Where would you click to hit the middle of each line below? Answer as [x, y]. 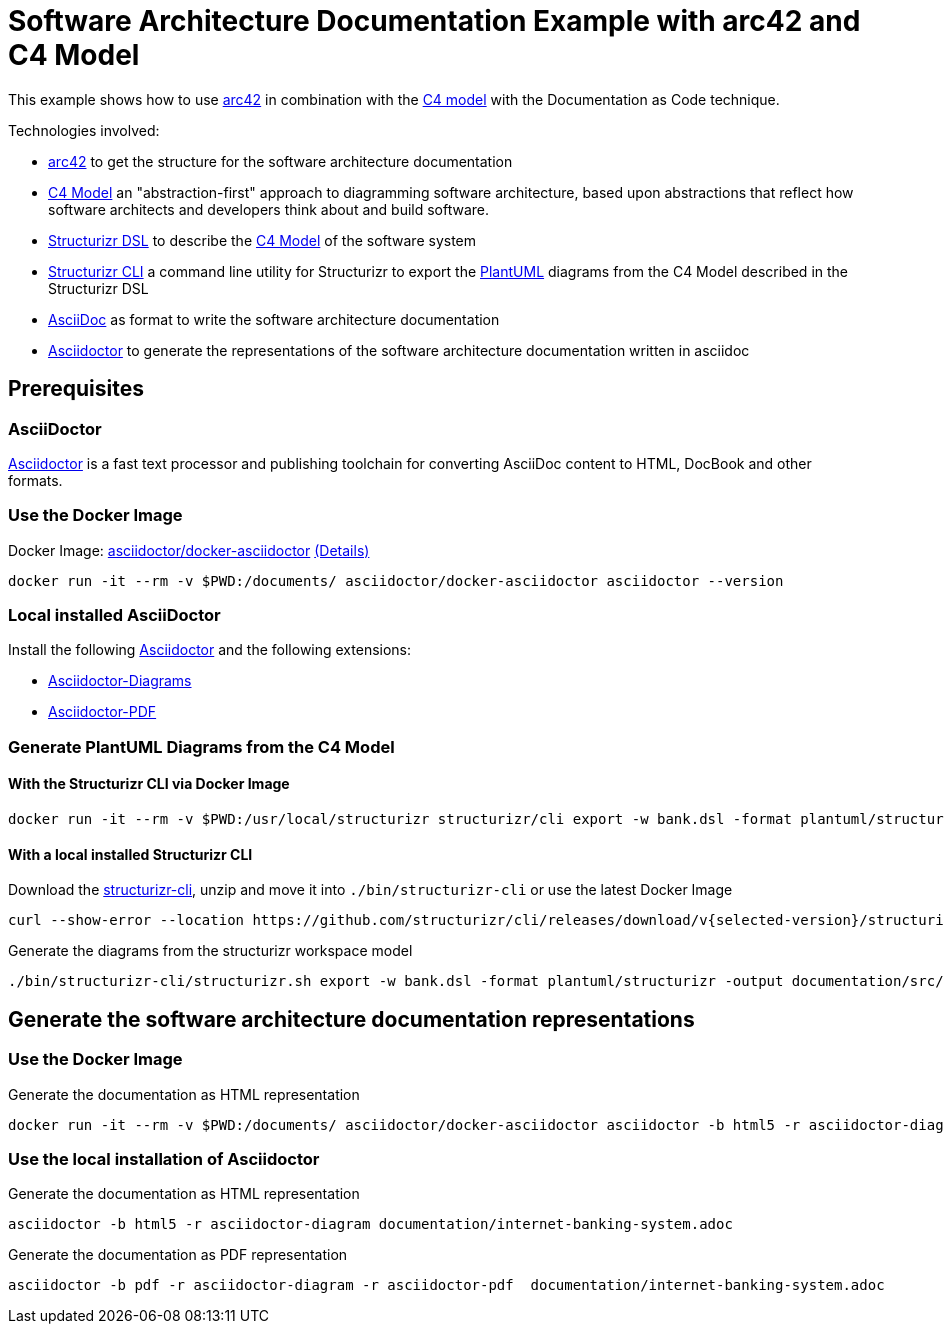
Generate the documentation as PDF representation [178, 1255]
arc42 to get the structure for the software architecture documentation [280, 161]
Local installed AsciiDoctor [114, 615]
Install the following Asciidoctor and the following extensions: [210, 650]
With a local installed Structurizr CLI [130, 854]
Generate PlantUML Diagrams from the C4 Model [201, 746]
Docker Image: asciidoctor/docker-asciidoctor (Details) [189, 550]
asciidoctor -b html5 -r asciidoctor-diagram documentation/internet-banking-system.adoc [370, 1224]
